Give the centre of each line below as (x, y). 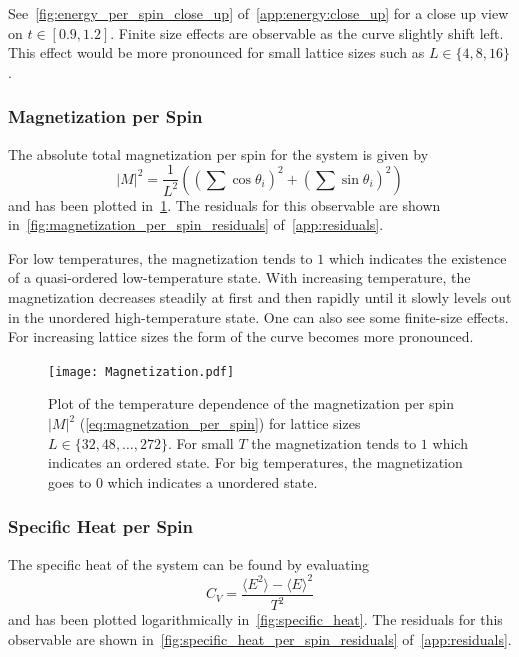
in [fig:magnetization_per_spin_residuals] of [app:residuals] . (196, 224)
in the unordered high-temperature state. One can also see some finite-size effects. (258, 316)
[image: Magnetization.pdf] (141, 371)
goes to (70, 481)
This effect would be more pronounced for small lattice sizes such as (216, 52)
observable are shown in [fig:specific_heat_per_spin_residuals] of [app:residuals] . (260, 638)
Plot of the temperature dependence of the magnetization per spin (251, 403)
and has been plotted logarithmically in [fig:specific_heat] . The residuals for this (255, 619)
